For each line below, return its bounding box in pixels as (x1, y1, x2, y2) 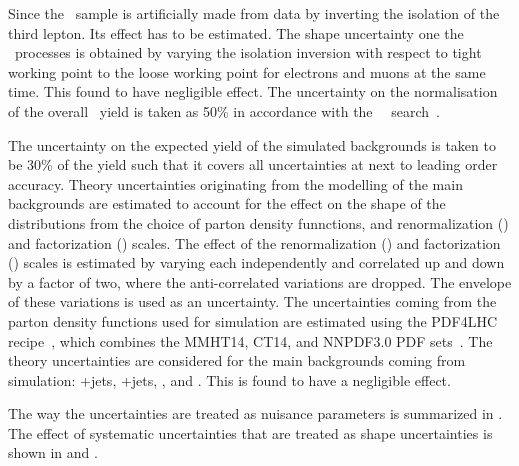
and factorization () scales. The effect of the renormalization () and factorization (8, 232, 501, 253)
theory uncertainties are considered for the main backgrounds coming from (8, 350, 466, 371)
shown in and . (8, 442, 98, 463)
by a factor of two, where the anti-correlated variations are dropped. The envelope (8, 271, 512, 292)
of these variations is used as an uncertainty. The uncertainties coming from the (8, 291, 497, 312)
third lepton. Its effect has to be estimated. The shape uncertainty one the (8, 22, 464, 43)
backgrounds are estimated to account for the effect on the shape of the (8, 193, 446, 214)
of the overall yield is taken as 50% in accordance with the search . (8, 100, 440, 121)
